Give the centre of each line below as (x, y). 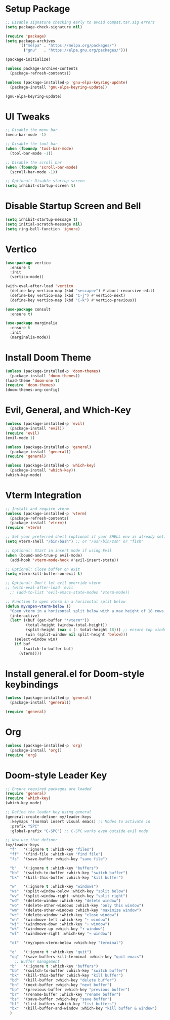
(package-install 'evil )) (37, 428)
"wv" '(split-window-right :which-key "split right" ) (69, 896)
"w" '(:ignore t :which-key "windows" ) (54, 887)
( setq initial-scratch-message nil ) (44, 224)
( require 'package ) (26, 36)
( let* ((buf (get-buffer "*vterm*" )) (50, 620)
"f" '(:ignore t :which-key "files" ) (52, 850)
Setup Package (38, 9)
